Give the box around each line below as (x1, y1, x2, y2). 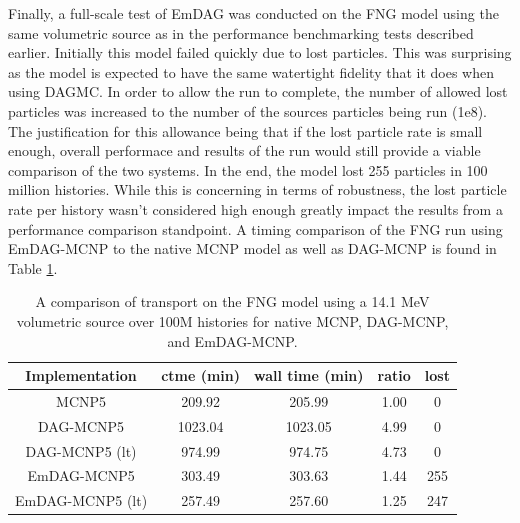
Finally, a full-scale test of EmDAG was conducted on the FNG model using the (8, 3, 499, 23)
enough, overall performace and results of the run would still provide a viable (8, 140, 481, 161)
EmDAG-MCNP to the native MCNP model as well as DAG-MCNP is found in (8, 238, 497, 259)
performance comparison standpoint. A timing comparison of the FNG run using (8, 218, 503, 239)
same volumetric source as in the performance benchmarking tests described (8, 22, 474, 43)
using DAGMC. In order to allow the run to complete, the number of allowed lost (8, 81, 508, 102)
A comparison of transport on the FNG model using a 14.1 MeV (35, 291, 430, 312)
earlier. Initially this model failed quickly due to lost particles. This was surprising (8, 42, 512, 63)
